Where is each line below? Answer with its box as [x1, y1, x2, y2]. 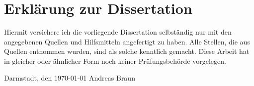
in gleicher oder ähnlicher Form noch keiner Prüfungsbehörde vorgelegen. [4, 55, 226, 66]
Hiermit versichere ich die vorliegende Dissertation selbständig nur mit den [4, 27, 232, 37]
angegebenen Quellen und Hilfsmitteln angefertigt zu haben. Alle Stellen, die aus [4, 36, 250, 46]
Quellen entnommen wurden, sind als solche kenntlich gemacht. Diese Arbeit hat [4, 46, 250, 56]
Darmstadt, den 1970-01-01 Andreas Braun [4, 72, 135, 83]
